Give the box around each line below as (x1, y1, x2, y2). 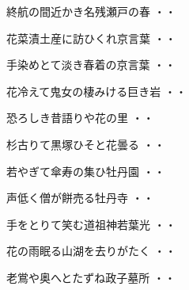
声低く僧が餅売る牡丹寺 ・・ (6, 189, 154, 206)
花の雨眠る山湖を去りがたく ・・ (6, 242, 176, 259)
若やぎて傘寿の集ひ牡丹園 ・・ (6, 162, 165, 179)
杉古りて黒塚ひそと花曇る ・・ (6, 135, 165, 152)
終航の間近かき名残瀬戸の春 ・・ (6, 3, 176, 19)
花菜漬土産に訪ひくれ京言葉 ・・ (6, 29, 176, 46)
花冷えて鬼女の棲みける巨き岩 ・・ (6, 82, 187, 99)
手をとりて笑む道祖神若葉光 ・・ (6, 216, 176, 232)
